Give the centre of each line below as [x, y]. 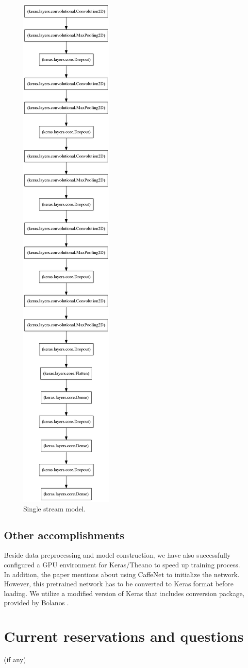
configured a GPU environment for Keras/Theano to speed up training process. [122, 564]
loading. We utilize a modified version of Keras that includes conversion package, [124, 593]
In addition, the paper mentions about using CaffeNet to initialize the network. [122, 574]
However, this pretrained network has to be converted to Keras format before [119, 584]
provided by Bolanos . [36, 603]
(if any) [15, 659]
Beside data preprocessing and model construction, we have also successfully [117, 555]
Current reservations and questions [124, 636]
